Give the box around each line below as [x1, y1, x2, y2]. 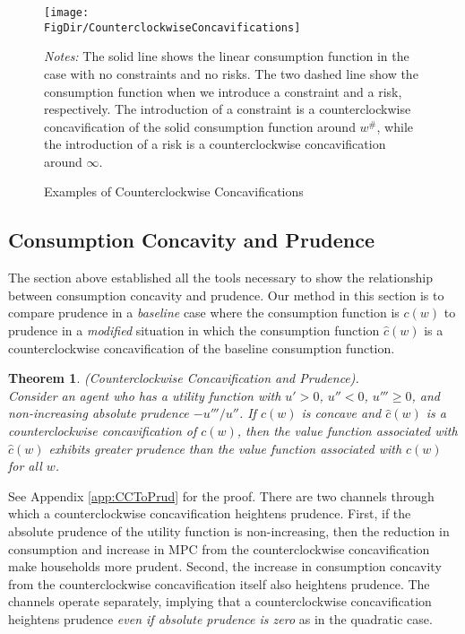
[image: [44, 6, 90, 19]
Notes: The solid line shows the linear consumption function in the [44, 47, 409, 65]
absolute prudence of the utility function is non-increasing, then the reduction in [8, 521, 450, 540]
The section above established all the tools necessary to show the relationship [8, 268, 433, 287]
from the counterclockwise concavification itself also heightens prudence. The [8, 574, 430, 593]
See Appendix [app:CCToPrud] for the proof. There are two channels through [8, 486, 435, 505]
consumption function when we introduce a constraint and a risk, [44, 82, 402, 100]
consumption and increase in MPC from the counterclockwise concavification [8, 539, 430, 558]
